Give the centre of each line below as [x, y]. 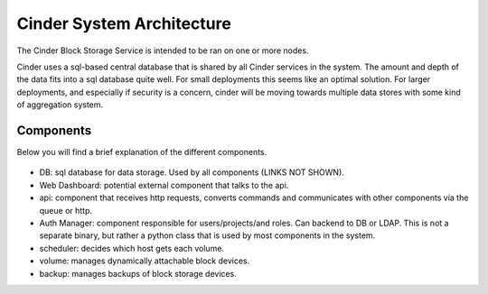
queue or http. [66, 210]
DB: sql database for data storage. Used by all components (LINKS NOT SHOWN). [192, 172]
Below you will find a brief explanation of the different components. [142, 152]
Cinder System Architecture [124, 23]
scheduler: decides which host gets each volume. [132, 248]
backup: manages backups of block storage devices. [138, 273]
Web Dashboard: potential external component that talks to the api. [164, 185]
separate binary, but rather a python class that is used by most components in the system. [207, 235]
